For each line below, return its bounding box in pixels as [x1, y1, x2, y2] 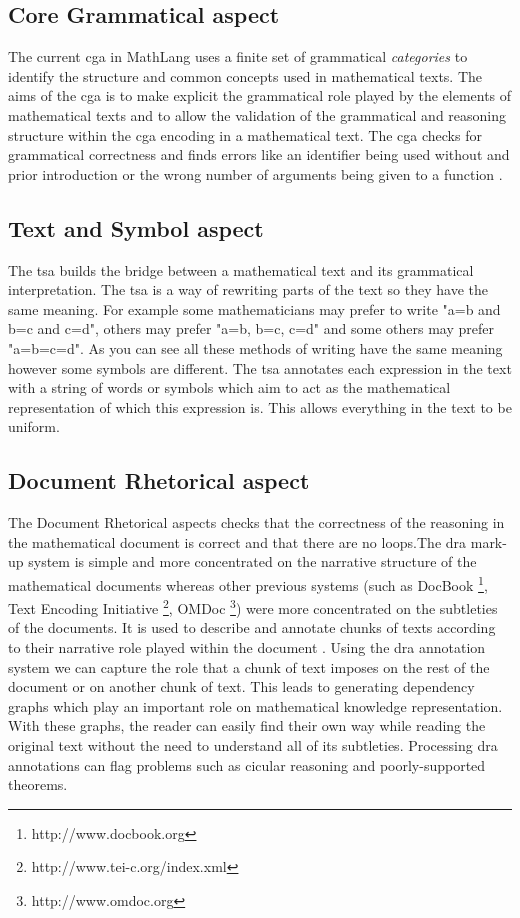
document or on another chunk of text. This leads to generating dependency [8, 676, 475, 697]
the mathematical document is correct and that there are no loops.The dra [8, 531, 467, 552]
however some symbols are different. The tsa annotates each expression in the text [8, 357, 512, 378]
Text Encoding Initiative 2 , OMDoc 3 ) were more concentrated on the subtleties [8, 595, 498, 618]
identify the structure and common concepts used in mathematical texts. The [8, 65, 483, 86]
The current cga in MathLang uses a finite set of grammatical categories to [8, 46, 468, 67]
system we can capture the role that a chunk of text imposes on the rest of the [8, 656, 490, 677]
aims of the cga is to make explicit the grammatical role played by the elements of [8, 85, 512, 106]
